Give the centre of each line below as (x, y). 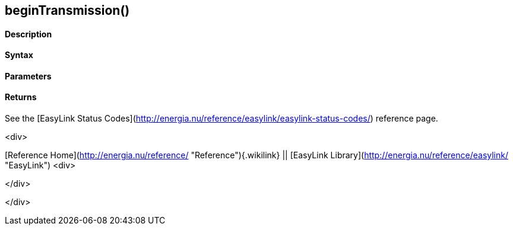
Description (28, 34)
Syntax (19, 55)
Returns (21, 97)
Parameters (28, 76)
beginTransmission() (67, 10)
